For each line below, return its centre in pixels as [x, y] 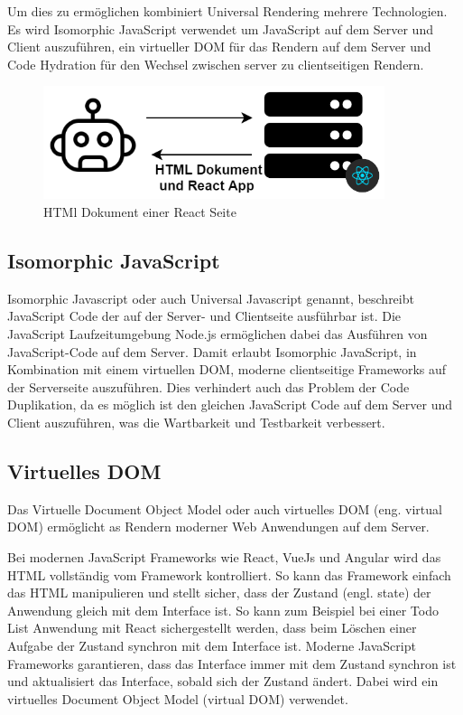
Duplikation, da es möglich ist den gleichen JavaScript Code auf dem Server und [230, 405]
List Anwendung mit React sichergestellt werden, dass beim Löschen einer [212, 628]
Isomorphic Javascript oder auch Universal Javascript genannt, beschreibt [211, 298]
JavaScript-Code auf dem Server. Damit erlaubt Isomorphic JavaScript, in [212, 351]
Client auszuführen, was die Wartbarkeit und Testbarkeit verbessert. [196, 422]
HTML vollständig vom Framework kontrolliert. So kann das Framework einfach [229, 574]
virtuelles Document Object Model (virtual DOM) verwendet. [178, 698]
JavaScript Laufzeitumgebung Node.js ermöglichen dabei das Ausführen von [218, 334]
